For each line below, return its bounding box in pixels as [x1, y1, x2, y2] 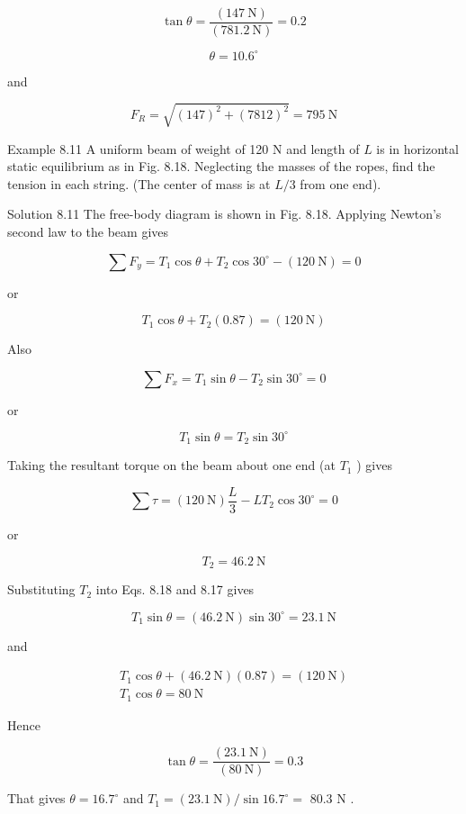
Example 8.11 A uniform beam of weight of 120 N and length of [7, 139, 360, 158]
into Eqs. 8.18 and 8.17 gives [95, 580, 255, 599]
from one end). [300, 174, 381, 193]
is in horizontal [376, 139, 459, 158]
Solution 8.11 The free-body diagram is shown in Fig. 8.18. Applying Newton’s [7, 204, 442, 223]
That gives [7, 789, 66, 808]
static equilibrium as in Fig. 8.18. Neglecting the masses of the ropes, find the [7, 157, 435, 176]
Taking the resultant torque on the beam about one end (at [7, 456, 336, 475]
